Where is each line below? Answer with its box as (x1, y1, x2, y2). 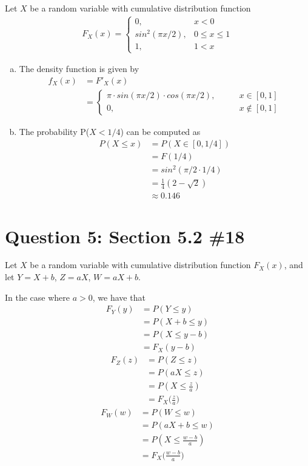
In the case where (5, 290, 70, 303)
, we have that (92, 290, 146, 303)
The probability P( (19, 125, 90, 137)
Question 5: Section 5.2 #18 (5, 223, 245, 248)
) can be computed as (120, 125, 201, 137)
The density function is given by (19, 62, 139, 75)
